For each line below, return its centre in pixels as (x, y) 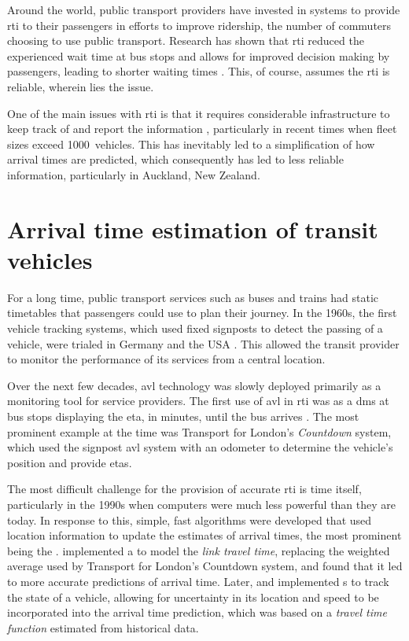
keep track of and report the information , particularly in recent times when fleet (202, 129)
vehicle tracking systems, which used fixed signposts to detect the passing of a (195, 328)
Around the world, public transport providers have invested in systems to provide (204, 9)
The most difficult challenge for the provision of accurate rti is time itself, (184, 489)
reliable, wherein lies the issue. (81, 86)
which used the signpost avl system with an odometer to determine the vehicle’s (200, 447)
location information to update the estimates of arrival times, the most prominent (204, 535)
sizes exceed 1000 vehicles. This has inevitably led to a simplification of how (191, 144)
